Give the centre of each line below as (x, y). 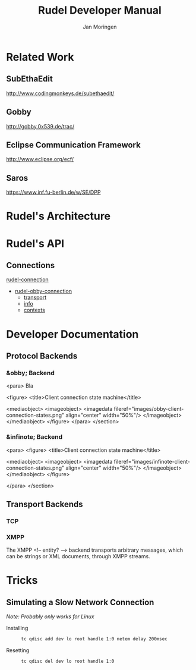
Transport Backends (45, 504)
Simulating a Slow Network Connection (80, 602)
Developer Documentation (72, 334)
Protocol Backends (42, 356)
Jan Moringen (100, 27)
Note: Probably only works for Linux (50, 616)
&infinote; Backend (34, 437)
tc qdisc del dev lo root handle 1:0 (68, 661)
